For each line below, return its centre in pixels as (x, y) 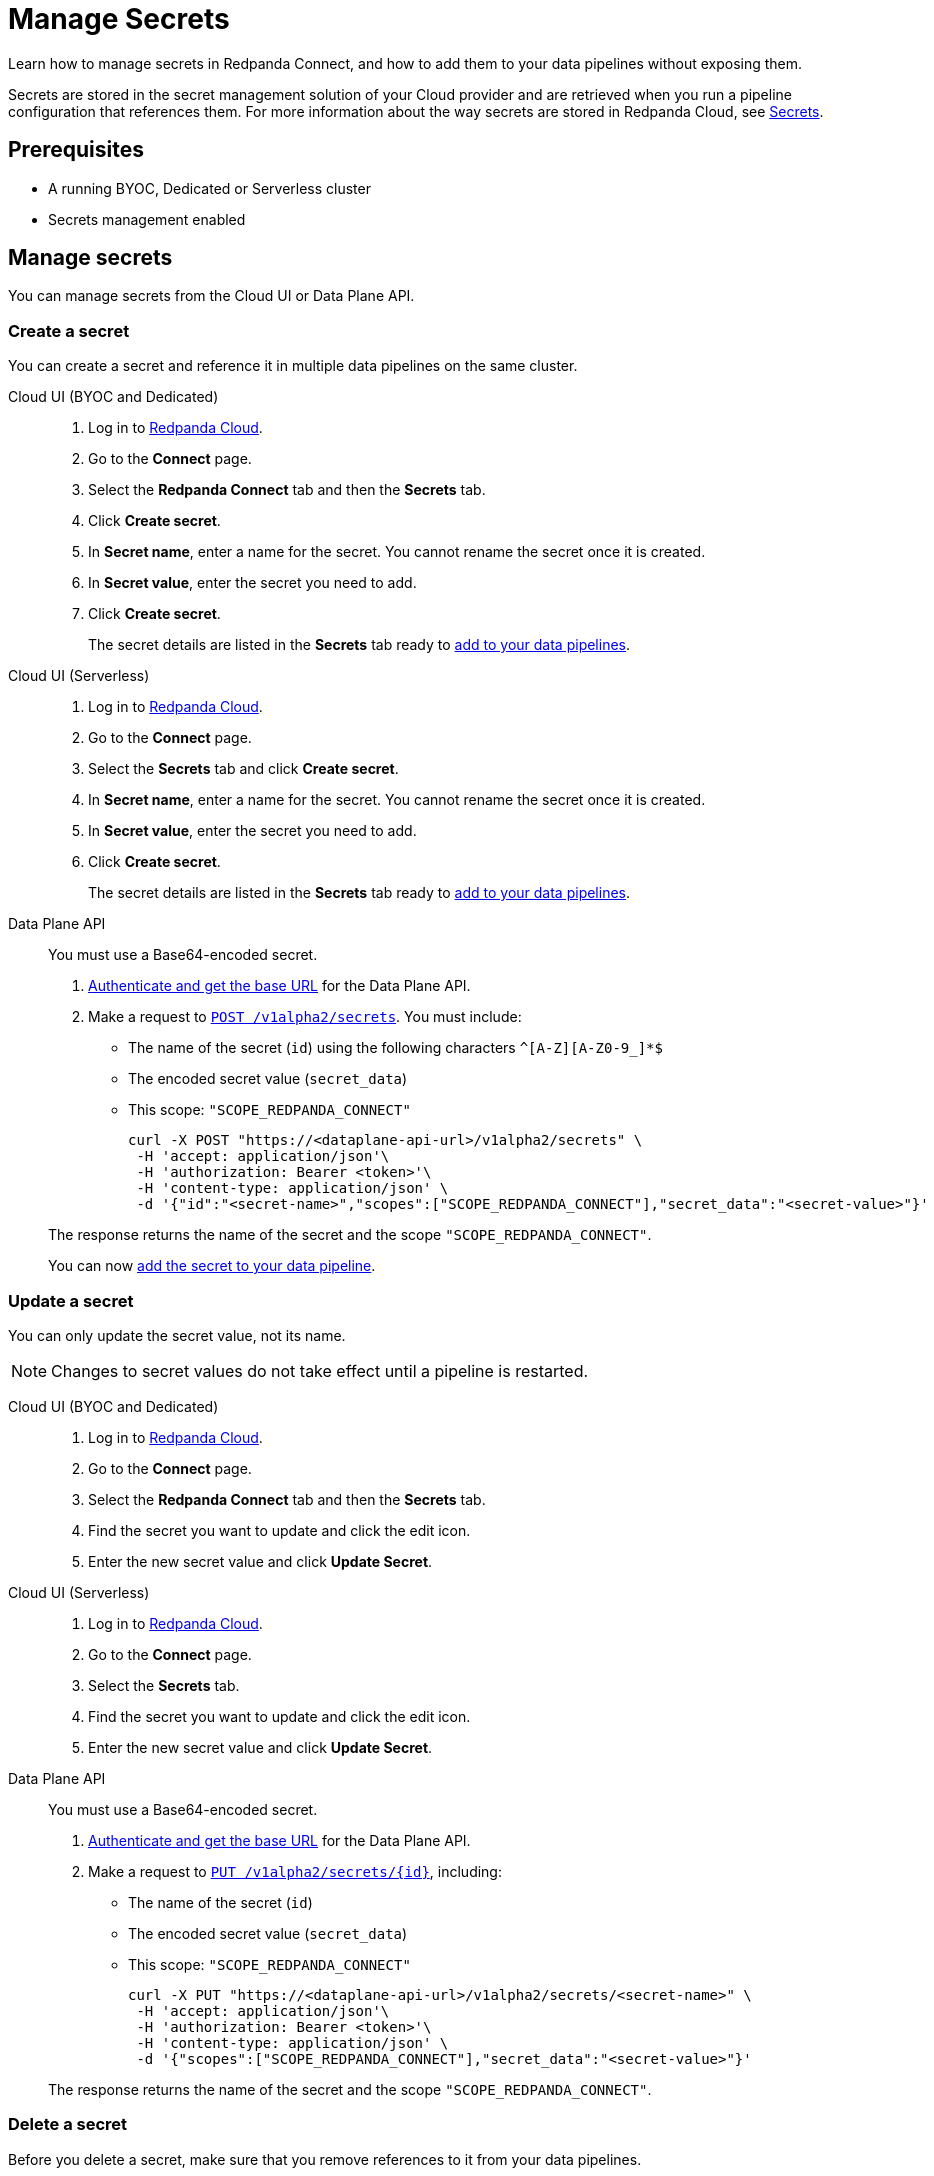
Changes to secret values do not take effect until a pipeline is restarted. (320, 1370)
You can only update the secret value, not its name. (177, 1335)
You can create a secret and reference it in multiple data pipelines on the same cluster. (293, 366)
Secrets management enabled (147, 219)
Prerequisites (76, 150)
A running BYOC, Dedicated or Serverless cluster (209, 188)
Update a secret (71, 1300)
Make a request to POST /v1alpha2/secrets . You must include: (305, 1017)
